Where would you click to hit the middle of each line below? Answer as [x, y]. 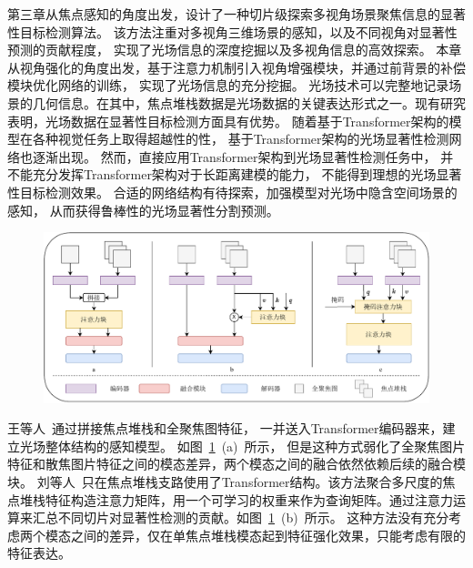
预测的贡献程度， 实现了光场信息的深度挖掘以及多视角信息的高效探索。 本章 [235, 50]
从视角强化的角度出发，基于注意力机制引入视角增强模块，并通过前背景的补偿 [236, 67]
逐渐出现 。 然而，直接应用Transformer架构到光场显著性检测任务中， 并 [243, 156]
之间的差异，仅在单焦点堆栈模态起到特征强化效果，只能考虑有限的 [268, 535]
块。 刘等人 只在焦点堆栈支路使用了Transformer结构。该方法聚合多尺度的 [225, 482]
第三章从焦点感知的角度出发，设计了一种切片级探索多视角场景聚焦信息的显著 [236, 14]
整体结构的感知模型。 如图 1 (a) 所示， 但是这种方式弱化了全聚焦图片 [255, 446]
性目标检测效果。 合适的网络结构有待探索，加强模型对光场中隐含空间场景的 [232, 192]
